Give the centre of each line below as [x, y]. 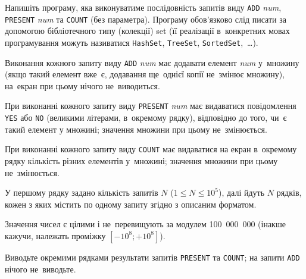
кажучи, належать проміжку [55, 235]
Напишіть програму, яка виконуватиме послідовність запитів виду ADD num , [143, 7]
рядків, [289, 192]
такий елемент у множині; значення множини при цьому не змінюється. [136, 129]
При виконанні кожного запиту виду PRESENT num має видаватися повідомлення [151, 106]
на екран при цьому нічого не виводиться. [82, 85]
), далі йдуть [241, 192]
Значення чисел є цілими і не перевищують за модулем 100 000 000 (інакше [145, 224]
